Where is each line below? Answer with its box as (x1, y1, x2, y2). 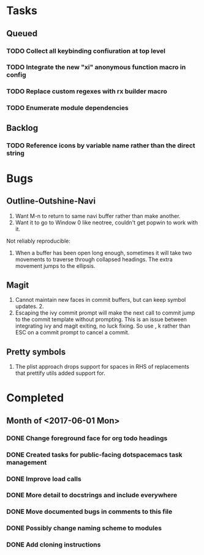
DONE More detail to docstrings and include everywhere (6, 491, 178, 500)
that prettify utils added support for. (15, 369, 105, 377)
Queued (6, 28, 38, 39)
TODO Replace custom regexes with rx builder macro (6, 87, 167, 96)
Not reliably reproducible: (6, 237, 70, 245)
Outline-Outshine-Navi (6, 196, 96, 207)
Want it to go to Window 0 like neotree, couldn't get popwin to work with (15, 219, 198, 226)
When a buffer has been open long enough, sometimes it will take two (15, 249, 192, 256)
